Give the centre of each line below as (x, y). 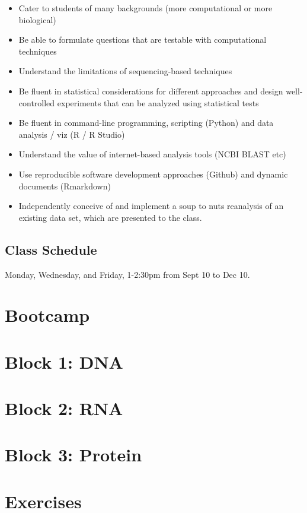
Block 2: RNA (64, 408)
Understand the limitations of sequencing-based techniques (125, 71)
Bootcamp (47, 315)
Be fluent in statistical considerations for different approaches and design (151, 91)
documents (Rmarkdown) (65, 186)
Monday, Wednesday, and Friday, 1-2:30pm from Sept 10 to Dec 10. (127, 274)
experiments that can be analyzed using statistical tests (158, 102)
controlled (37, 102)
